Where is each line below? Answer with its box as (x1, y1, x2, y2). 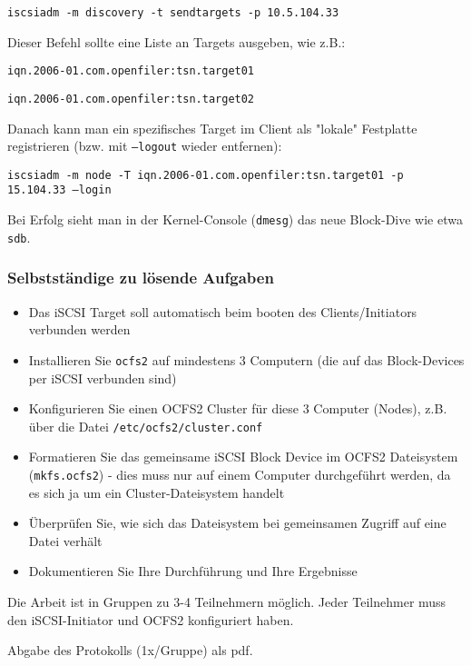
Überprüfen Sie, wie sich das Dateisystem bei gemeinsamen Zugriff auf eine (28, 513, 446, 532)
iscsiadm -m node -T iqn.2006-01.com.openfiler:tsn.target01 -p (7, 168, 404, 182)
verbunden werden (28, 320, 131, 339)
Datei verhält (28, 531, 103, 550)
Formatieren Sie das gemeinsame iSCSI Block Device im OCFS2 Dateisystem (28, 447, 458, 466)
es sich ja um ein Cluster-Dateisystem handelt (28, 482, 285, 502)
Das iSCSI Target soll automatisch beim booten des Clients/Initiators (28, 302, 417, 321)
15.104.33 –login (7, 184, 112, 197)
